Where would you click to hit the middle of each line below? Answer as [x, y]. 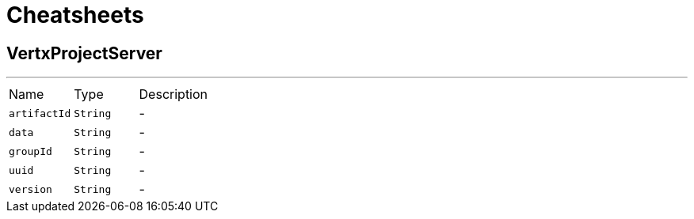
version [31, 189]
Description [173, 94]
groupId [31, 151]
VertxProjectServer [84, 53]
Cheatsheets [75, 15]
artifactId [40, 113]
